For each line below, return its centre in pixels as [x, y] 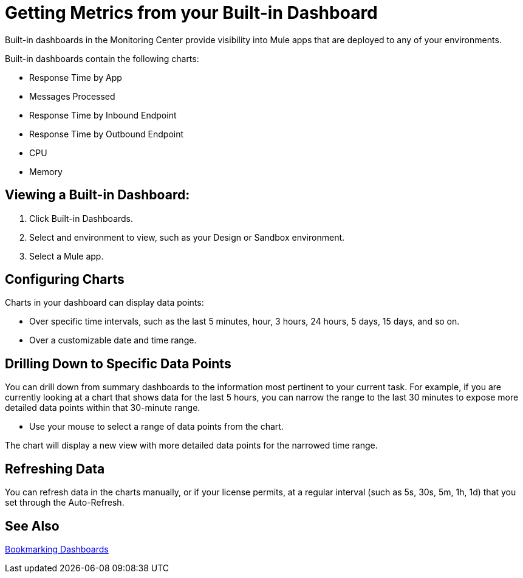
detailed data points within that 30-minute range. [103, 408]
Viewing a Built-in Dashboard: [97, 195]
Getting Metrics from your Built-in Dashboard [191, 13]
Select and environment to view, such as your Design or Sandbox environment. [187, 237]
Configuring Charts [65, 280]
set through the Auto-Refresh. [65, 503]
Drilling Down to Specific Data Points [118, 363]
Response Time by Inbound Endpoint [103, 115]
